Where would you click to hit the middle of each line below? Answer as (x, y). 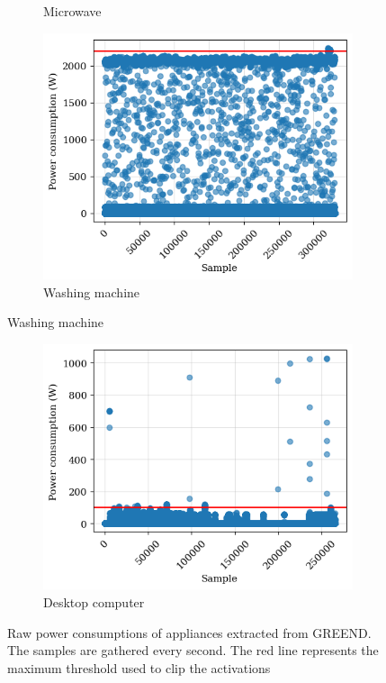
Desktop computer (94, 601)
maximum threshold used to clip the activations (139, 667)
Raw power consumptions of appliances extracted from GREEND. (189, 632)
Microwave (72, 11)
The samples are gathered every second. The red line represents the (193, 650)
